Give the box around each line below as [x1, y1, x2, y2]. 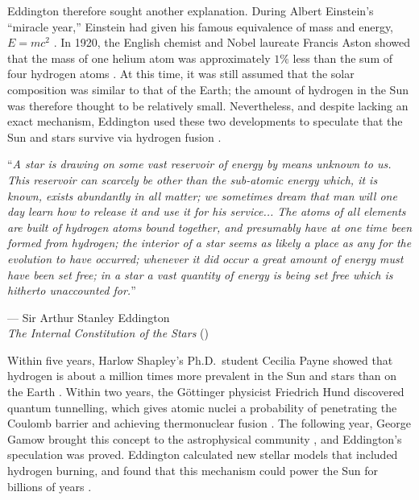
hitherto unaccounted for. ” [7, 282, 136, 299]
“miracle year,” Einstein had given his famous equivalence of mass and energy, [7, 18, 394, 35]
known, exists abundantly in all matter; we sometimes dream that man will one [7, 187, 397, 204]
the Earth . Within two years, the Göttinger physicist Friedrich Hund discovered [7, 383, 404, 400]
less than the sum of [292, 49, 393, 66]
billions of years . [7, 477, 92, 494]
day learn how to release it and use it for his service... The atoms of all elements [7, 203, 406, 220]
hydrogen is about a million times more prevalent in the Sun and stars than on [7, 367, 397, 384]
